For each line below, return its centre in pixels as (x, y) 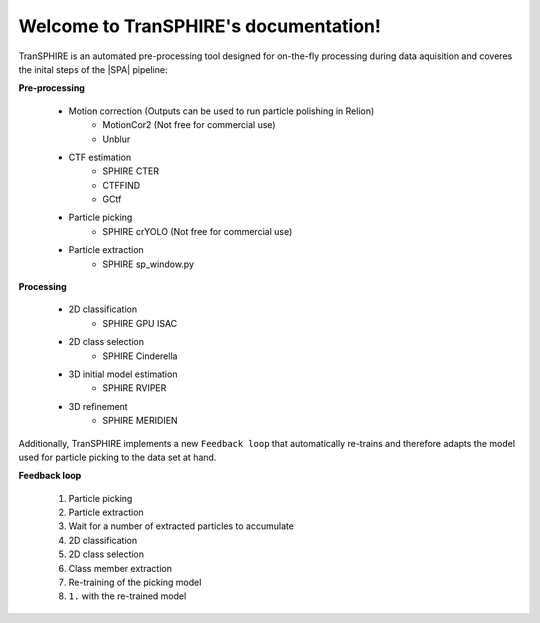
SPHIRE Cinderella (140, 356)
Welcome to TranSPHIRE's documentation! (200, 26)
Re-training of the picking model (135, 582)
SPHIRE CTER (131, 171)
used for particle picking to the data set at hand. (117, 457)
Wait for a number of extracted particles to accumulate (181, 526)
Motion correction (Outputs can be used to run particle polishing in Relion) (221, 111)
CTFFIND (121, 185)
